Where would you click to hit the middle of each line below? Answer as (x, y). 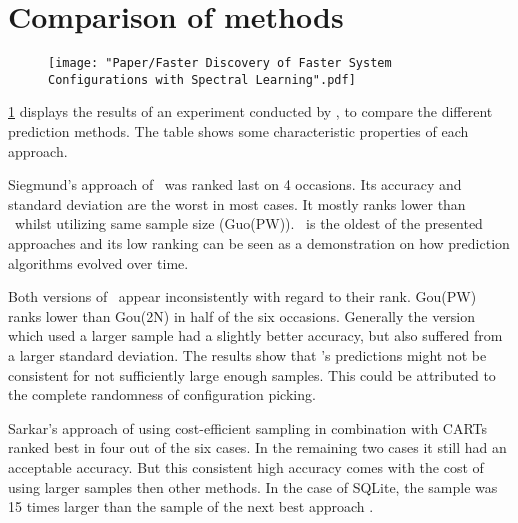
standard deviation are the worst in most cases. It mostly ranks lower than (237, 203)
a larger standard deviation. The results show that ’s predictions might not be (247, 354)
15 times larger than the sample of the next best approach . (191, 506)
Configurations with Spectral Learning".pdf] (202, 79)
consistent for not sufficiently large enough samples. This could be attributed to (252, 374)
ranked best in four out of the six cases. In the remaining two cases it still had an (257, 447)
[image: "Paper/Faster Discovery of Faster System (220, 63)
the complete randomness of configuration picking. (162, 394)
